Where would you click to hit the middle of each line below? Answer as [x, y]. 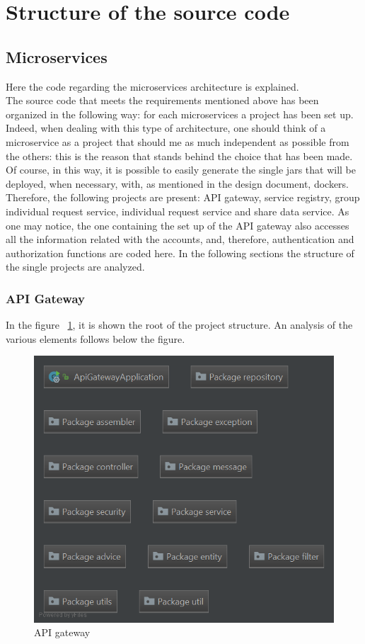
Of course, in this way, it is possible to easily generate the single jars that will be [181, 170]
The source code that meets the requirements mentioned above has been [162, 100]
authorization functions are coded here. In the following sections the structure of [180, 253]
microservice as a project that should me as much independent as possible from [178, 141]
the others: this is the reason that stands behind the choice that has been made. [179, 156]
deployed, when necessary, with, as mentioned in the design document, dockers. [177, 183]
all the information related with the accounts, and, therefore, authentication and [180, 239]
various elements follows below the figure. [95, 338]
